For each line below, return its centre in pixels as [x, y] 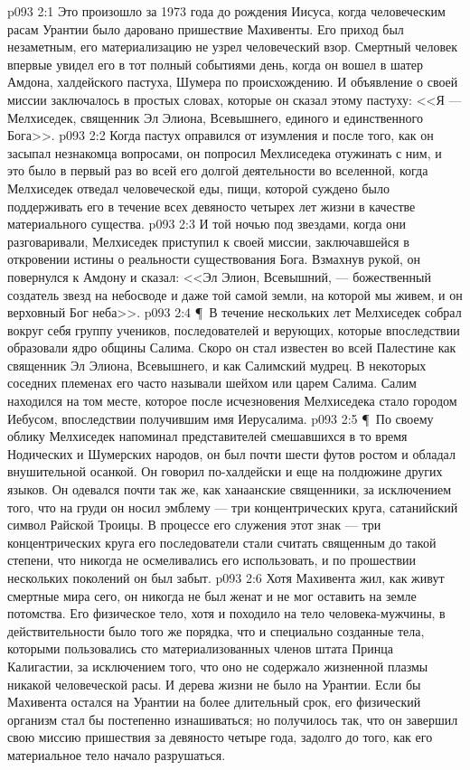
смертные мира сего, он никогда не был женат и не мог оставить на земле [212, 595]
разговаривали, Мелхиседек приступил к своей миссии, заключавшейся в [208, 241]
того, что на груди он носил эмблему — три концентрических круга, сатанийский [233, 507]
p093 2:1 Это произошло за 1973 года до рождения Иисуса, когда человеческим [226, 11]
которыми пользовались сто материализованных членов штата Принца [200, 648]
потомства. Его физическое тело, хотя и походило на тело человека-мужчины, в [226, 613]
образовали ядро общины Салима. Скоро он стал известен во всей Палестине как [232, 347]
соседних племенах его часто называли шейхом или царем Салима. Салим [212, 383]
